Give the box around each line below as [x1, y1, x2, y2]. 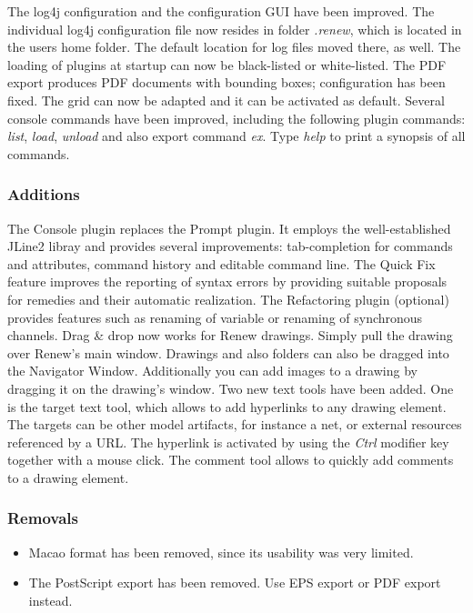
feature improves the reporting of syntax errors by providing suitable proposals [7, 272, 448, 291]
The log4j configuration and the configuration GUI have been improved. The [7, 2, 435, 20]
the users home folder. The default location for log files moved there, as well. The [7, 37, 461, 56]
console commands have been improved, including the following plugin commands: [7, 108, 466, 127]
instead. [28, 590, 73, 609]
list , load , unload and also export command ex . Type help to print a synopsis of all [7, 126, 466, 146]
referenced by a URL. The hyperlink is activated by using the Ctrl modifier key [7, 432, 449, 451]
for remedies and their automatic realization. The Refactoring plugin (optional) [7, 289, 449, 308]
